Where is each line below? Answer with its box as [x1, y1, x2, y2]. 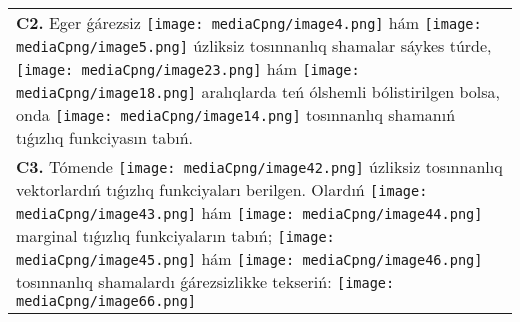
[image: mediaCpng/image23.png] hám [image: [16, 57, 360, 80]
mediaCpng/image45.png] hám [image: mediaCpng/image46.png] [16, 247, 483, 270]
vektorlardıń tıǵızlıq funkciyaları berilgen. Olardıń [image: [16, 178, 428, 201]
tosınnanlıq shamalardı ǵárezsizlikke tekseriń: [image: [16, 270, 395, 293]
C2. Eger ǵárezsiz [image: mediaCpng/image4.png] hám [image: [16, 11, 482, 34]
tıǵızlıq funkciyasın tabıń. [16, 126, 194, 149]
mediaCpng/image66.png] [16, 293, 197, 309]
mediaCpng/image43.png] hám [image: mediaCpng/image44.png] [16, 201, 483, 224]
